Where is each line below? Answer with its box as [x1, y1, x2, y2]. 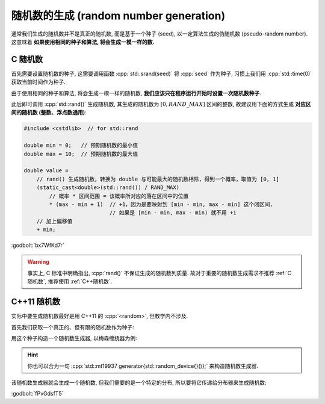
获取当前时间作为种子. [11, 78, 66, 85]
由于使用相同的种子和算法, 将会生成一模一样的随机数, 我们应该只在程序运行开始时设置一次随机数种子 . [11, 89, 261, 96]
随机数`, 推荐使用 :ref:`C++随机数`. [27, 278, 113, 285]
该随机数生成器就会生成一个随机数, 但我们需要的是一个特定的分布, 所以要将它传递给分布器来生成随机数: [11, 379, 267, 387]
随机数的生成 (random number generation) [11, 9, 226, 22]
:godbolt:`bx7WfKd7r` [11, 241, 64, 249]
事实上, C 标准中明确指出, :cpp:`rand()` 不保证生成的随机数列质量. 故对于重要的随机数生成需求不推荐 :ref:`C [27, 269, 292, 276]
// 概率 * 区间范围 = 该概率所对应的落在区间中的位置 [49, 193, 189, 199]
